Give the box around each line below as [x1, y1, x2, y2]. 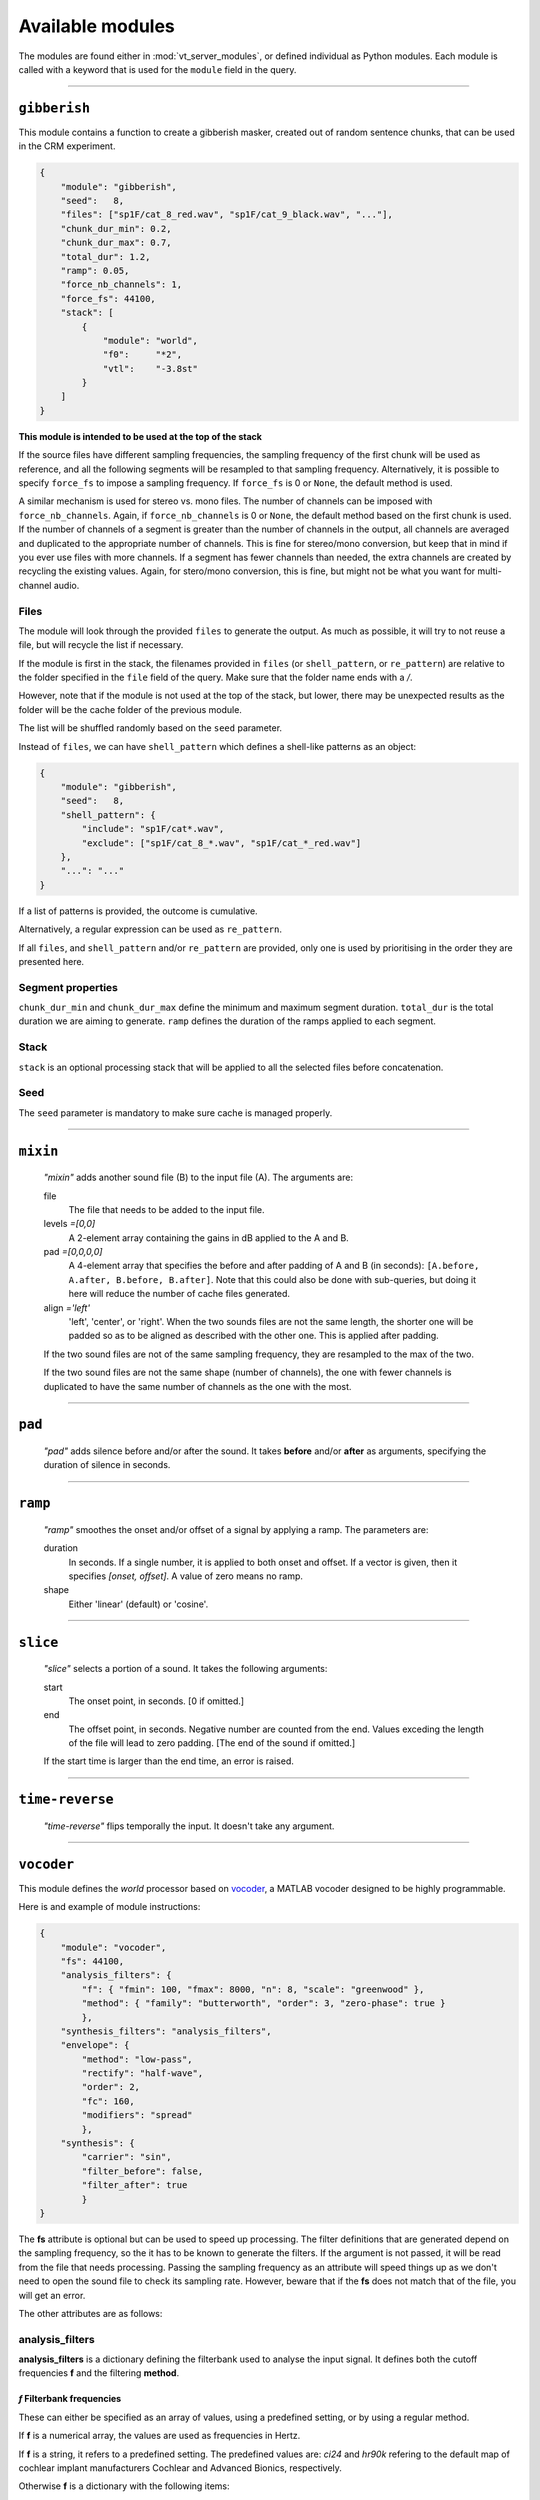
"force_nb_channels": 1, [60, 279, 183, 290]
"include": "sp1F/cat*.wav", [81, 823, 225, 835]
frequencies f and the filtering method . [18, 2367, 180, 2379]
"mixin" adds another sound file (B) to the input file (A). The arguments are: [43, 1171, 354, 1184]
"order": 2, [81, 2081, 140, 2093]
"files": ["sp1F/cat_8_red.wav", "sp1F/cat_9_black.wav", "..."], [60, 209, 394, 220]
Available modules [18, 15, 175, 37]
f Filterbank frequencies [18, 2393, 122, 2405]
